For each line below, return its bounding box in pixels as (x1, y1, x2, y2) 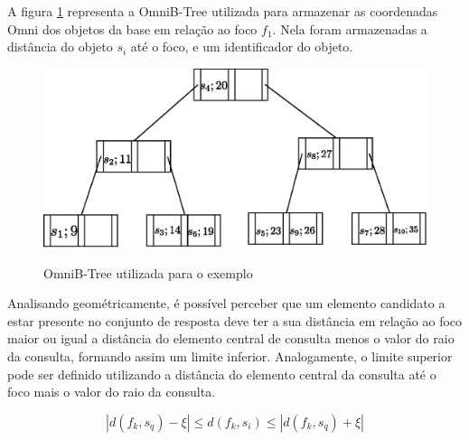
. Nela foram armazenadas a (272, 19, 427, 38)
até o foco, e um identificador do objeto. (130, 37, 353, 56)
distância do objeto (7, 37, 113, 56)
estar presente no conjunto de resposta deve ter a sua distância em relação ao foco (7, 311, 463, 330)
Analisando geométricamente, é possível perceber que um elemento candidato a (7, 294, 446, 313)
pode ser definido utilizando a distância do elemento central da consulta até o (7, 364, 436, 383)
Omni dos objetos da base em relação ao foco (7, 19, 258, 38)
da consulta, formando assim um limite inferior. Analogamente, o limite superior (7, 347, 453, 366)
